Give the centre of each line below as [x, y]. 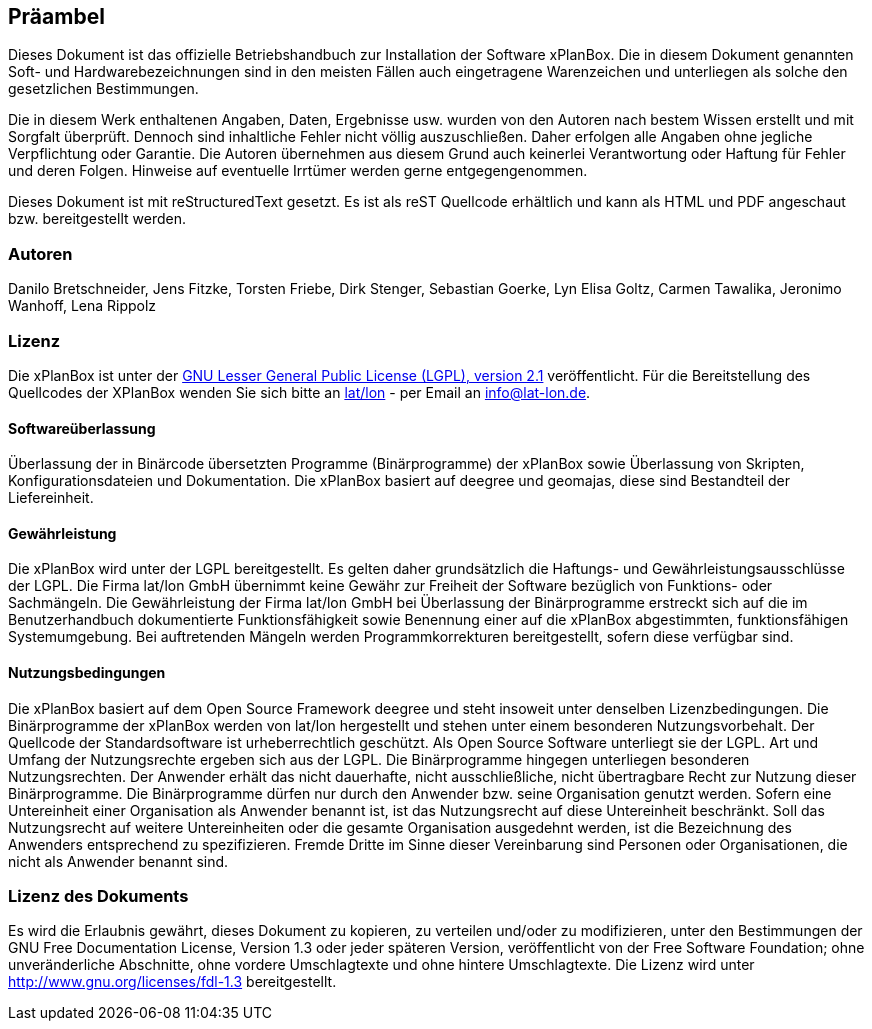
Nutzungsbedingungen [87, 672]
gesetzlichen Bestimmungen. [103, 89]
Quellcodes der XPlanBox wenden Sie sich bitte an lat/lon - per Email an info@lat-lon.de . [299, 392]
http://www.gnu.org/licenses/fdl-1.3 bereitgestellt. [172, 982]
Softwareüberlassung [82, 428]
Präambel [56, 16]
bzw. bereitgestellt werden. [97, 219]
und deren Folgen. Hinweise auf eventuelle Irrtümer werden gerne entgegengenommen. [298, 171]
